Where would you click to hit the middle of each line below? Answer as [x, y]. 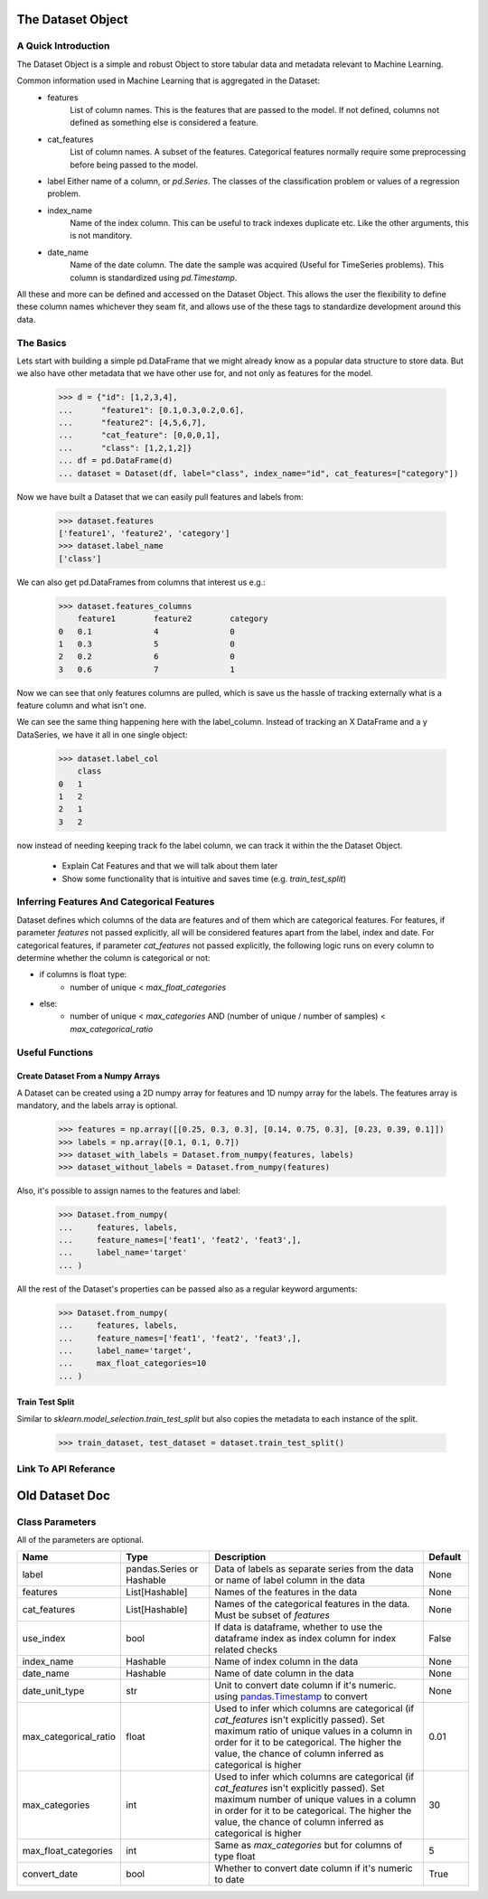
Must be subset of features [272, 1615]
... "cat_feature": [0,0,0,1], [140, 435]
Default [445, 1557]
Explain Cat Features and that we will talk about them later [170, 866]
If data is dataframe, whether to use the [299, 1627]
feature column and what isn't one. [81, 706]
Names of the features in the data [286, 1593]
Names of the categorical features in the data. [312, 1604]
